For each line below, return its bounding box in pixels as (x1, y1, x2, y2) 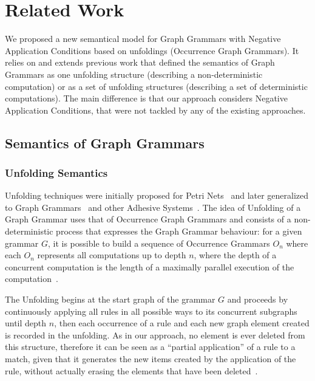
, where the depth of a (194, 249, 277, 261)
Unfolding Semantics (5, 165, 108, 180)
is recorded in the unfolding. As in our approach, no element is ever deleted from (5, 328, 305, 341)
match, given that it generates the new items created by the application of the (5, 352, 296, 365)
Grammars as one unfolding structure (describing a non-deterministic (5, 67, 263, 80)
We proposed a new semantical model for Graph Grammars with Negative (5, 32, 281, 45)
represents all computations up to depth (37, 249, 186, 261)
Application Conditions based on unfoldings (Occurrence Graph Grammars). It (5, 44, 299, 57)
